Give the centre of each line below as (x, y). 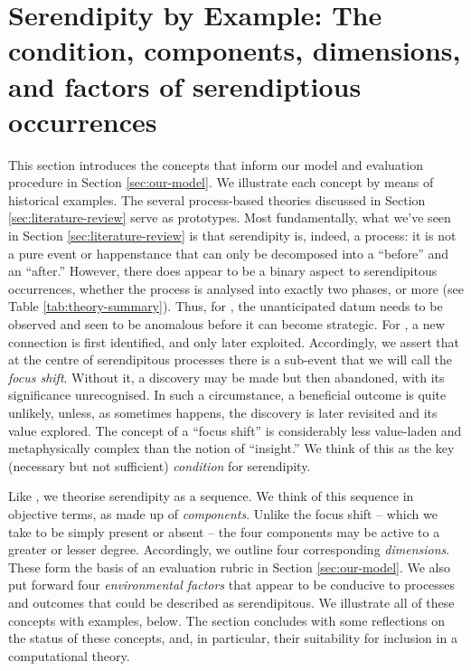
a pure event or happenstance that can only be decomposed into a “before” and (229, 253)
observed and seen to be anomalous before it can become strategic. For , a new (226, 324)
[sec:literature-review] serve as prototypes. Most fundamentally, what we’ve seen (230, 217)
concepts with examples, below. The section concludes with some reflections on (227, 620)
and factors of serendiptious (185, 85)
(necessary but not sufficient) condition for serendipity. (160, 465)
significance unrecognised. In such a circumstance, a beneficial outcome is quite (227, 395)
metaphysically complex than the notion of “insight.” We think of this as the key (231, 448)
